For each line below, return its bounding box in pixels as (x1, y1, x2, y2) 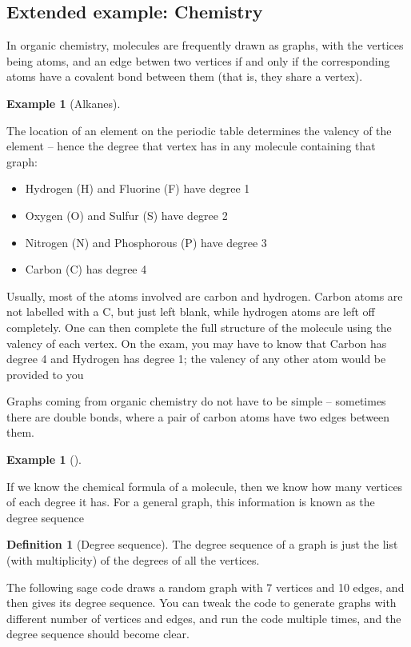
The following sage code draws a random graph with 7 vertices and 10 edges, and (6, 578, 405, 595)
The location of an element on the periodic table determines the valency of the (6, 122, 392, 138)
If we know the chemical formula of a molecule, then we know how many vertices (6, 477, 403, 494)
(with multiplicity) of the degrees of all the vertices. (6, 552, 260, 569)
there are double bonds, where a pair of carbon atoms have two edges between (6, 408, 390, 425)
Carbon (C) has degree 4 (25, 261, 147, 278)
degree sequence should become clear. (6, 625, 190, 642)
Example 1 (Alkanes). (6, 94, 121, 111)
